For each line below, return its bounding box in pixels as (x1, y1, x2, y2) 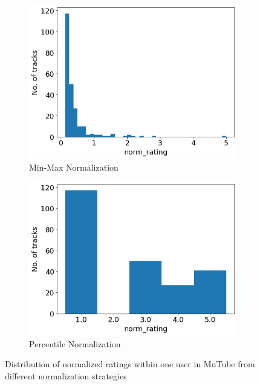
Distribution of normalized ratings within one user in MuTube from (5, 358, 255, 370)
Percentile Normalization (29, 337, 121, 350)
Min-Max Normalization (29, 160, 119, 173)
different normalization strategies (5, 370, 127, 382)
